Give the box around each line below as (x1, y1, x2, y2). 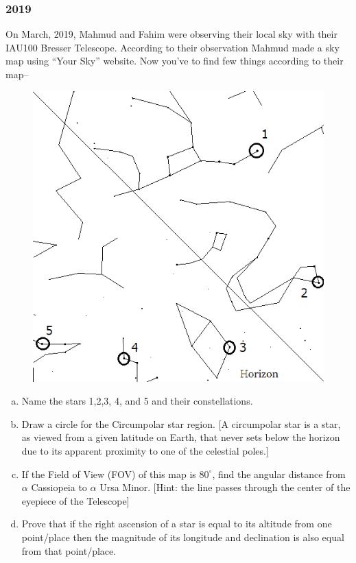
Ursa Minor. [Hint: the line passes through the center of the (99, 480, 351, 494)
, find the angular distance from (212, 466, 346, 481)
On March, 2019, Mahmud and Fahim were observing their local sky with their (5, 27, 337, 41)
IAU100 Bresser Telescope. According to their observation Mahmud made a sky (5, 40, 340, 54)
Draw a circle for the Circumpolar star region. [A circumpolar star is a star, (21, 416, 341, 431)
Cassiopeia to (31, 480, 87, 494)
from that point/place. (21, 543, 117, 558)
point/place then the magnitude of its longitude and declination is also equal (21, 529, 344, 544)
